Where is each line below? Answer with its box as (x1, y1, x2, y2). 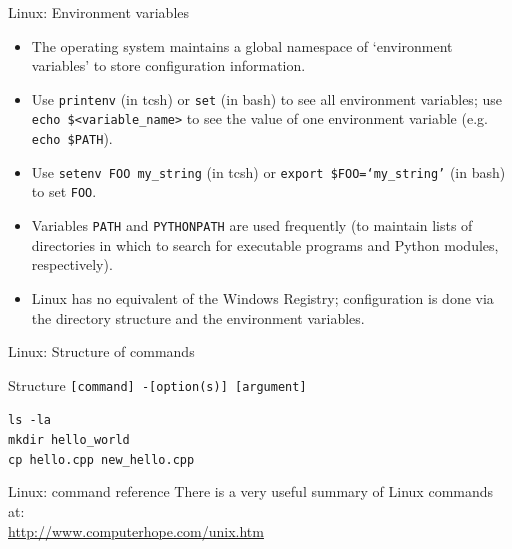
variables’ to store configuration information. (31, 55, 306, 76)
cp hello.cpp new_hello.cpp (8, 452, 195, 467)
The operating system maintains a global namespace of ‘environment (31, 35, 453, 56)
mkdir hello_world (8, 433, 130, 447)
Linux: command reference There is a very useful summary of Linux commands (8, 481, 494, 502)
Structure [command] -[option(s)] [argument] (8, 374, 307, 395)
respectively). (31, 254, 113, 275)
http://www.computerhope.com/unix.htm (8, 520, 264, 541)
